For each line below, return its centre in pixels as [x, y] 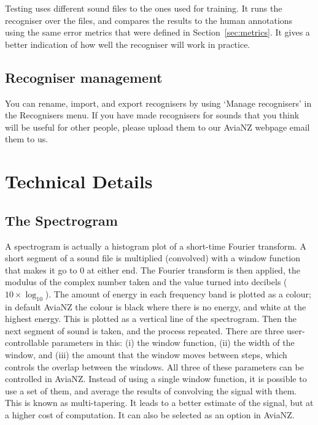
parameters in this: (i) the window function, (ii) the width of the [173, 343]
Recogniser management [84, 77]
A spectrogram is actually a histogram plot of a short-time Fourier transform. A [156, 246]
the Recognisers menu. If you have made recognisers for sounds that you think [152, 115]
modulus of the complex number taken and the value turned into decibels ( [146, 282]
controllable [27, 343]
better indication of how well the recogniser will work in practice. [128, 44]
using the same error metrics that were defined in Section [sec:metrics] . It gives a [157, 32]
